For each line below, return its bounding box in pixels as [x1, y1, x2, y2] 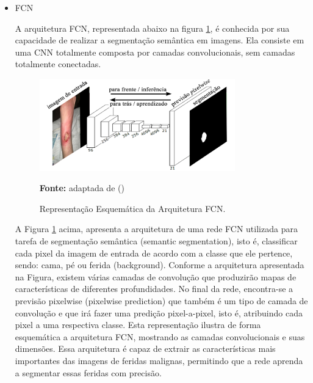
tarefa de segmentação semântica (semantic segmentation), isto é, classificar [15, 235, 298, 247]
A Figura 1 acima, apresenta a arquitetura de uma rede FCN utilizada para [15, 222, 298, 235]
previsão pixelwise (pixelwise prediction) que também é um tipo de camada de [15, 294, 308, 307]
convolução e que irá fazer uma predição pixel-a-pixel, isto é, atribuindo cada [15, 306, 303, 319]
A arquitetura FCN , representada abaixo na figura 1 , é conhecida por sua [15, 21, 290, 34]
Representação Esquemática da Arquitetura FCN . [39, 202, 226, 214]
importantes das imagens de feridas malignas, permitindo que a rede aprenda [15, 354, 303, 367]
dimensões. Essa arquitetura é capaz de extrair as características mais [15, 342, 276, 355]
